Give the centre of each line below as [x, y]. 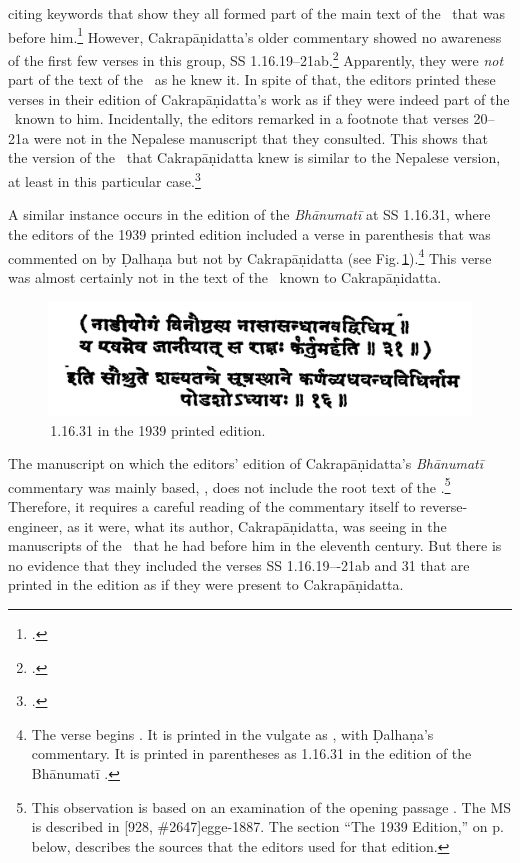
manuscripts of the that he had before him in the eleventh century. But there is [255, 545]
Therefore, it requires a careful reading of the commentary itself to [212, 506]
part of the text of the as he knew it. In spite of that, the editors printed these [252, 79]
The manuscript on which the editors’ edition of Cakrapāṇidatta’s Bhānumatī [246, 463]
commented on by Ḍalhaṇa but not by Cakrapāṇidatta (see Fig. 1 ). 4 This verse [250, 256]
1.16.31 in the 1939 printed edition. [158, 429]
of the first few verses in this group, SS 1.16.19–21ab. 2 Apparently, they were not [256, 58]
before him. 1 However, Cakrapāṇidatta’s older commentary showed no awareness [255, 35]
